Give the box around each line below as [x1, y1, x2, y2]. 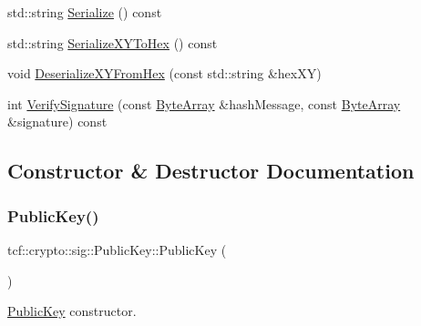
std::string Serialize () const [7, 3, 162, 21]
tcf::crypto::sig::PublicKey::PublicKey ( [7, 239, 227, 259]
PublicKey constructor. [7, 301, 137, 321]
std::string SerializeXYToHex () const [7, 33, 218, 52]
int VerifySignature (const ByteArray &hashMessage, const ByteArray [7, 94, 401, 113]
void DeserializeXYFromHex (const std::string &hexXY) [7, 64, 322, 83]
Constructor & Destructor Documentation [7, 157, 415, 185]
